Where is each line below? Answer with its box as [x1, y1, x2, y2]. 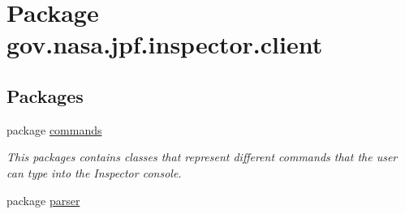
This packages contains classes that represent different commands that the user [6, 148, 398, 165]
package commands [6, 121, 102, 138]
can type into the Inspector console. [6, 164, 182, 181]
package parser [6, 191, 80, 208]
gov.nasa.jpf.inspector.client [6, 28, 323, 61]
